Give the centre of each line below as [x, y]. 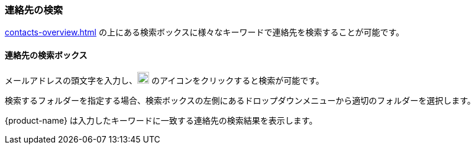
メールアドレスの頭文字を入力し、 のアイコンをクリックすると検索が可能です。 [164, 80]
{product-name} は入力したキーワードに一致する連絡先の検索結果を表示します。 [161, 120]
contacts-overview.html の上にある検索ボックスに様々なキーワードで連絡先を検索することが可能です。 [205, 32]
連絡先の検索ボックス [46, 55]
